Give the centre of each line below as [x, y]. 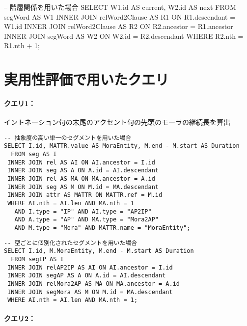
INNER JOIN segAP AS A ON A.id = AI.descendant [87, 276]
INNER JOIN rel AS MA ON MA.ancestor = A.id [81, 179]
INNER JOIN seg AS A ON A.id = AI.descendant [83, 171]
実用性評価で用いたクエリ [87, 79]
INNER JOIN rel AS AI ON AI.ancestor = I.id [81, 162]
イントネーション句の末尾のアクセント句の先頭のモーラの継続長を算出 [117, 122]
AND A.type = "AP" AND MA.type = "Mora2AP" [86, 220]
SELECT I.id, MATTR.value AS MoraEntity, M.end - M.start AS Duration [122, 146]
